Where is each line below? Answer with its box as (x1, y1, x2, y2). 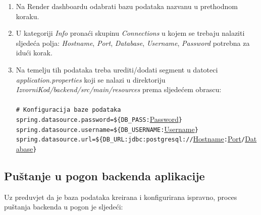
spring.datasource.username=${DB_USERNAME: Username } (16, 123, 198, 134)
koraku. (16, 11, 39, 21)
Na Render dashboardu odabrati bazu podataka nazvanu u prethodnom (16, 1, 238, 11)
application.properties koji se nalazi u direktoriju (16, 74, 166, 85)
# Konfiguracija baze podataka (16, 106, 121, 114)
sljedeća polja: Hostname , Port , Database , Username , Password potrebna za (16, 37, 250, 48)
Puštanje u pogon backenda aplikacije (4, 168, 205, 184)
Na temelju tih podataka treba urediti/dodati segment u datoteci (16, 64, 218, 75)
